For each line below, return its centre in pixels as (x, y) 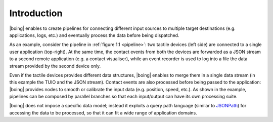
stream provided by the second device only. (55, 66)
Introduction (36, 13)
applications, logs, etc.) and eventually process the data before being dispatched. (94, 35)
